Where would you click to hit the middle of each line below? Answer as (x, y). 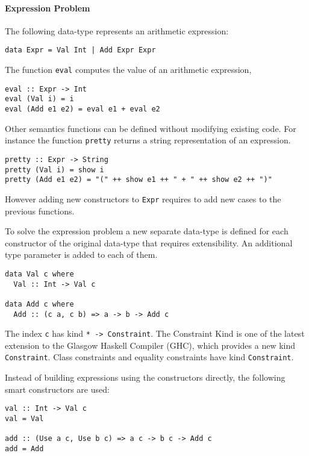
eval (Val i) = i (39, 99)
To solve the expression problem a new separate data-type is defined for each (147, 231)
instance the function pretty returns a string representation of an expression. (148, 140)
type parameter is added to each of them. (81, 255)
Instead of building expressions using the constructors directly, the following (145, 377)
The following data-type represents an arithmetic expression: (117, 30)
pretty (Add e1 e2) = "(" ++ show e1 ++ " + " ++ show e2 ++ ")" (139, 180)
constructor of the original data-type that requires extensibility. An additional (149, 242)
